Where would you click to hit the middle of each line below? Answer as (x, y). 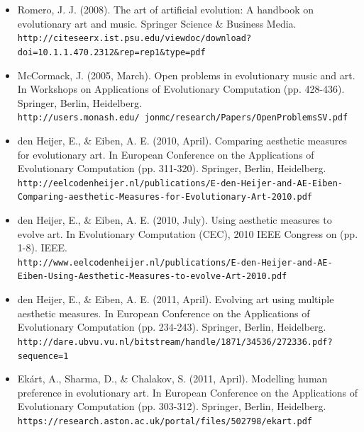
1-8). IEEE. (43, 248)
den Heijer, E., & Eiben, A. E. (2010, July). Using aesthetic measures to (175, 220)
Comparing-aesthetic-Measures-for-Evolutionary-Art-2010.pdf (165, 197)
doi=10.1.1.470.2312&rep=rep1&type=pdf (111, 52)
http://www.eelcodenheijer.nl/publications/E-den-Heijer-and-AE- (175, 262)
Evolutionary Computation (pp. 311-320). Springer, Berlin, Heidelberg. (172, 168)
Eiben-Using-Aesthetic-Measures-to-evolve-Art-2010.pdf (152, 277)
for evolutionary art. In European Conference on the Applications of (166, 154)
